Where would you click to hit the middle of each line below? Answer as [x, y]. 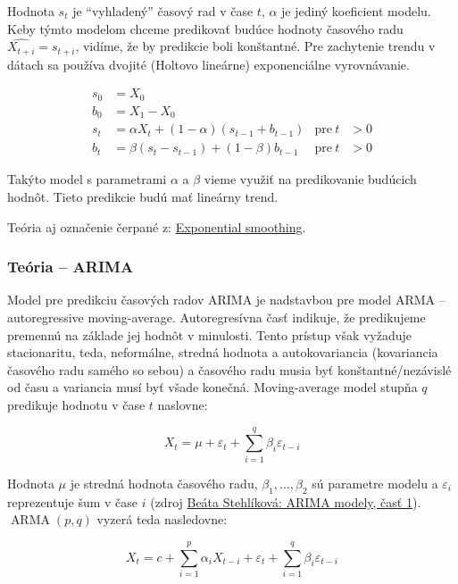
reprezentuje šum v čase [73, 501]
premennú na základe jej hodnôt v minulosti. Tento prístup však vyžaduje [210, 334]
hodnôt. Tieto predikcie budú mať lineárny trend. [143, 197]
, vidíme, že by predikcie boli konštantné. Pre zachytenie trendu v [255, 46]
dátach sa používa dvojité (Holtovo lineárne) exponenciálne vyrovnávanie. [208, 64]
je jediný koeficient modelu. [356, 11]
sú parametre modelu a [375, 483]
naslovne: [183, 405]
